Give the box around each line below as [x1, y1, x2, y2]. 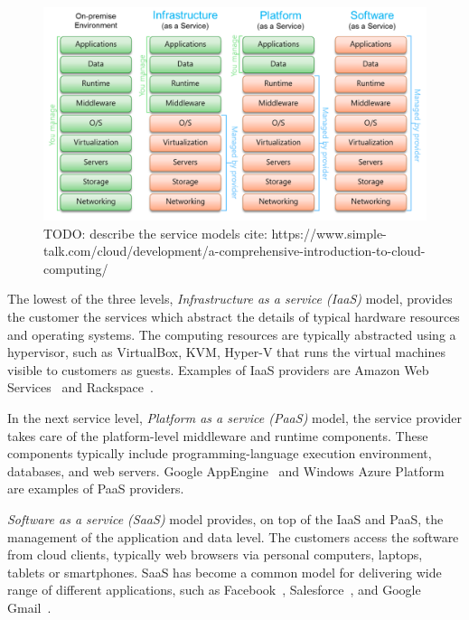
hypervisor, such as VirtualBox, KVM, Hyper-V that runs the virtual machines [7, 343, 446, 362]
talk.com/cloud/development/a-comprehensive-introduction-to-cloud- [43, 241, 426, 260]
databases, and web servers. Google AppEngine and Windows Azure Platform [7, 461, 445, 480]
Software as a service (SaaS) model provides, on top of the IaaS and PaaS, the [7, 509, 444, 528]
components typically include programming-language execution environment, [7, 444, 432, 463]
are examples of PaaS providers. [7, 479, 184, 498]
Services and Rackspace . [7, 378, 154, 397]
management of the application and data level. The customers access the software [7, 527, 459, 546]
